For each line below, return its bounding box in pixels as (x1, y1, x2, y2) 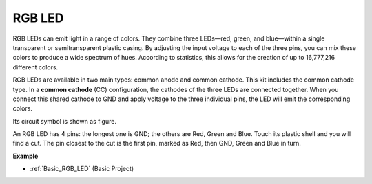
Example (12, 152, 39, 160)
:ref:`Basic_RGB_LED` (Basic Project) (30, 165, 134, 173)
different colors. (12, 62, 59, 71)
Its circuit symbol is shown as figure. (12, 117, 117, 125)
